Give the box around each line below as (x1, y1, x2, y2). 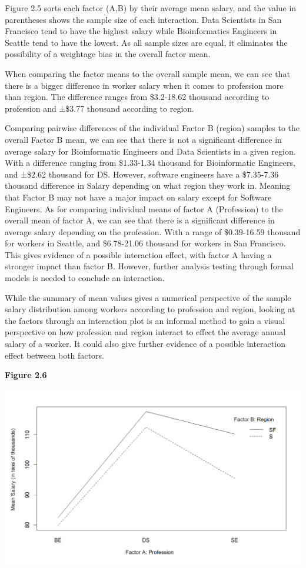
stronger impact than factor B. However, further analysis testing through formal (5, 260, 294, 272)
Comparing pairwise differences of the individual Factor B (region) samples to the (5, 122, 300, 134)
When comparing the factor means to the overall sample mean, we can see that (5, 67, 290, 79)
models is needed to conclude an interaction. (5, 272, 165, 284)
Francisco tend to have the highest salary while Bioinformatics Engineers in (5, 25, 277, 37)
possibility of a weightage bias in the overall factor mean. (5, 48, 211, 60)
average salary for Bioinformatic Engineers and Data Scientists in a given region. (5, 145, 296, 157)
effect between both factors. (5, 349, 104, 361)
